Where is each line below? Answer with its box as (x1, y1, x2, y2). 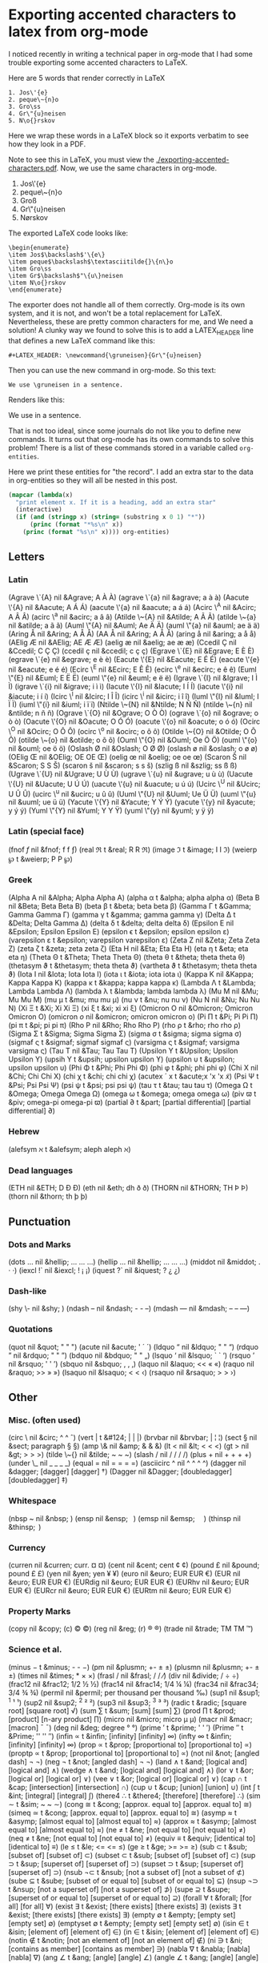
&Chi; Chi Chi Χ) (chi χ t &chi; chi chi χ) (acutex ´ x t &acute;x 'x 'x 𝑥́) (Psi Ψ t (8, 1071, 259, 1081)
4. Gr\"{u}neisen (8, 110, 66, 118)
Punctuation (8, 1214, 71, 1228)
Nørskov (19, 212, 48, 222)
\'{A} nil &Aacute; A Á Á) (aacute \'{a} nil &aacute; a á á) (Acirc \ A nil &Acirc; (8, 600, 257, 612)
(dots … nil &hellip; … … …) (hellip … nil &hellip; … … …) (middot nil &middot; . (8, 1257, 261, 1267)
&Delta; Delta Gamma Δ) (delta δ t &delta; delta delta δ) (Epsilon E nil (8, 918, 234, 928)
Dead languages (8, 1165, 74, 1176)
